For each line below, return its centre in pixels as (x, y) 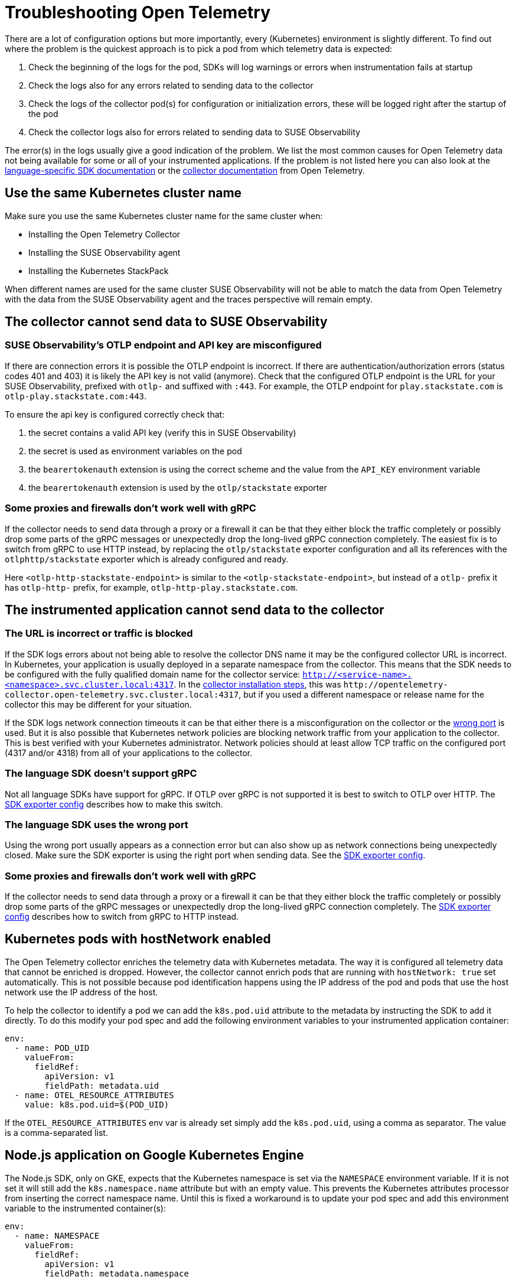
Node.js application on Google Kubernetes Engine (154, 1155)
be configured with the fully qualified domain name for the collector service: (153, 674)
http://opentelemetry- (396, 684)
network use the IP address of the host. (81, 992)
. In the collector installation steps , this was (257, 684)
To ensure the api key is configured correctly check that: (115, 414)
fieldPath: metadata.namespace (117, 1273)
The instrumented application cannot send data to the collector (195, 610)
